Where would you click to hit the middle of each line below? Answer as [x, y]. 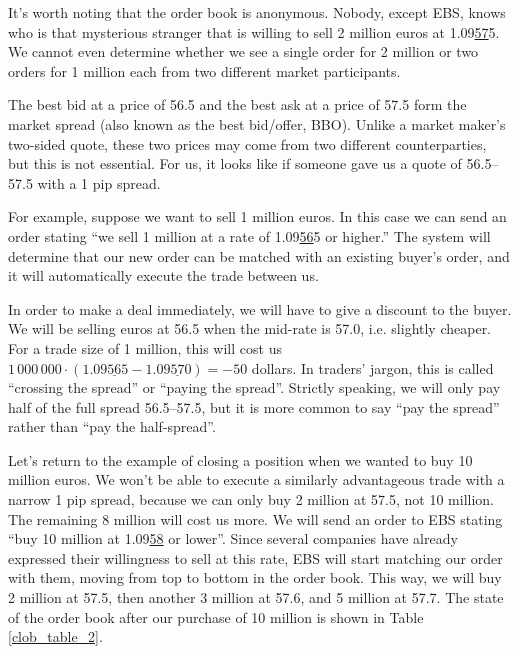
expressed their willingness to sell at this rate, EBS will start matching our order [255, 557]
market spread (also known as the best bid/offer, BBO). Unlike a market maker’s [257, 123]
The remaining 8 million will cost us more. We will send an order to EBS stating [255, 518]
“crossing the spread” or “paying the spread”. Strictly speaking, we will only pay [254, 387]
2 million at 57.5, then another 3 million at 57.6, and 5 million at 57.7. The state [256, 597]
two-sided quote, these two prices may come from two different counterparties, [247, 143]
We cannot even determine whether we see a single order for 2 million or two [243, 51]
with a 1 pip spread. [99, 182]
